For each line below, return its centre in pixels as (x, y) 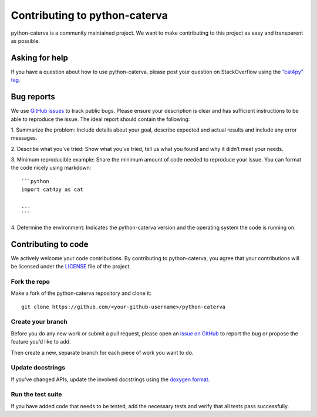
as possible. (26, 41)
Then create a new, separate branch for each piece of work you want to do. (102, 352)
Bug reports (33, 97)
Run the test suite (36, 395)
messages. (24, 138)
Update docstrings (38, 368)
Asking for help (40, 58)
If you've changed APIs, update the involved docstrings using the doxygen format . (110, 379)
